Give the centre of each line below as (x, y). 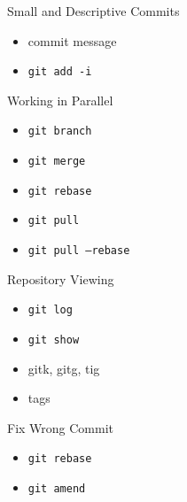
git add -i (60, 72)
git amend (57, 489)
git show (54, 340)
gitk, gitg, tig (64, 368)
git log (50, 310)
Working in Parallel (60, 100)
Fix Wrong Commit (61, 427)
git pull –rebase (79, 251)
